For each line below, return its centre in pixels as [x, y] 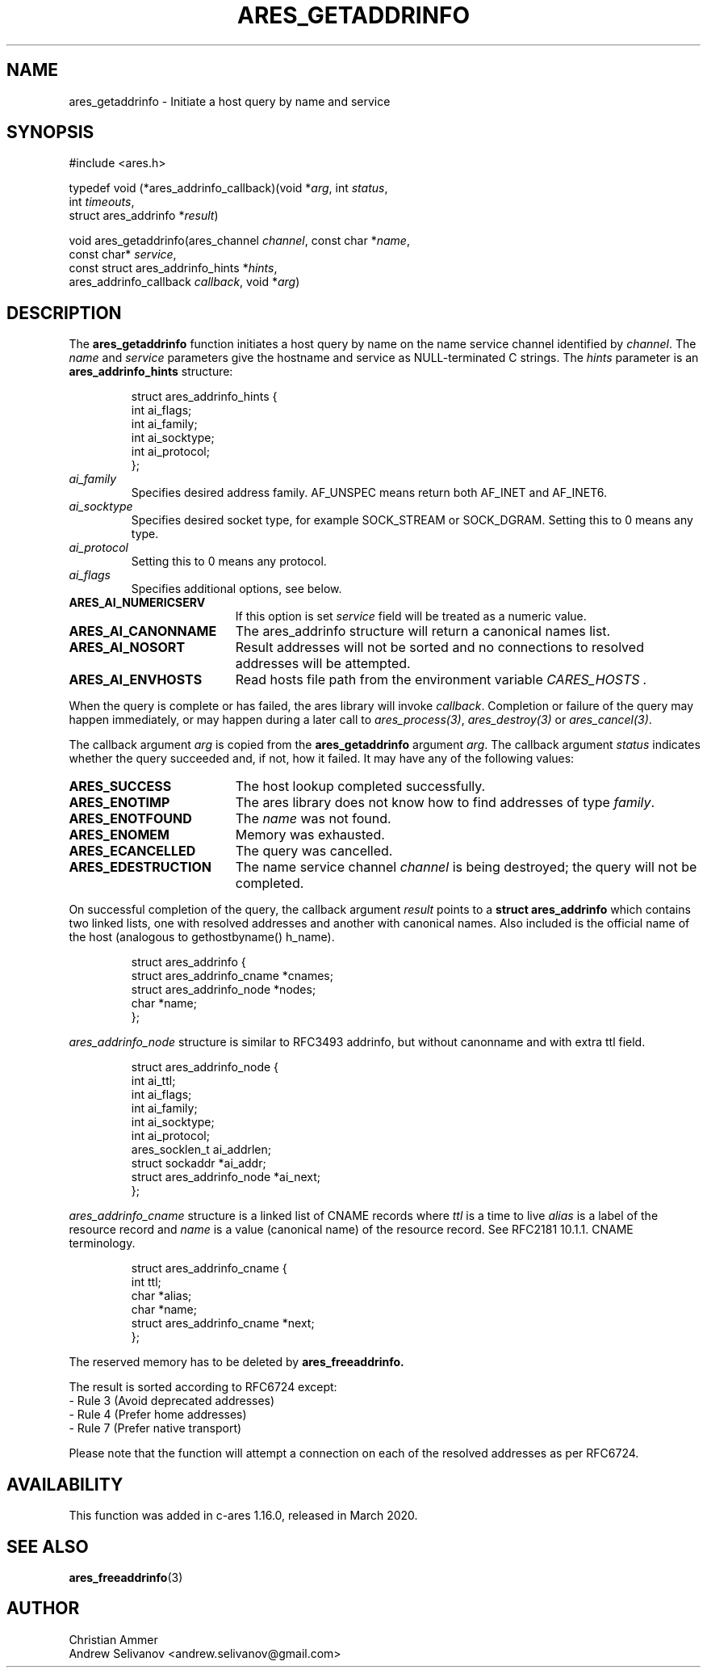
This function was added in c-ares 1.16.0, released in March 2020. [243, 1516]
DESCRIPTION [64, 313]
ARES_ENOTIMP [119, 803]
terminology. [102, 1243]
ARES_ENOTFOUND [130, 819]
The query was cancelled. [314, 851]
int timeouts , [102, 202]
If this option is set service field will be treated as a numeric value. [411, 616]
